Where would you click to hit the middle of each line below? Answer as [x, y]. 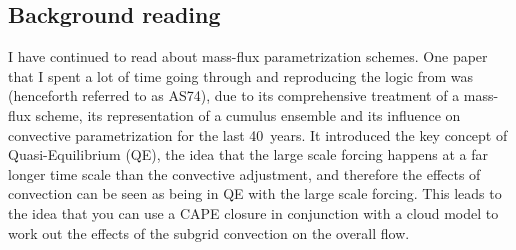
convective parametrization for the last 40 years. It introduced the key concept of [258, 134]
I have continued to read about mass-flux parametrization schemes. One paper [248, 56]
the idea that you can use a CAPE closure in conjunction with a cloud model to [253, 212]
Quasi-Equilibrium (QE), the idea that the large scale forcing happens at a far [248, 154]
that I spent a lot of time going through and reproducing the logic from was [241, 75]
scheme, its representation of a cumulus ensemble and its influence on [248, 114]
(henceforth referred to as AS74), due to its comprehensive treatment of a [234, 95]
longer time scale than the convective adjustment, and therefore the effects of [244, 173]
